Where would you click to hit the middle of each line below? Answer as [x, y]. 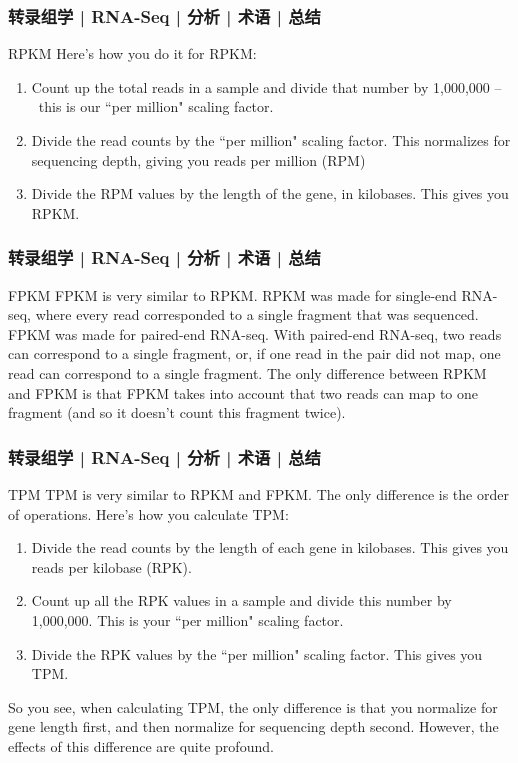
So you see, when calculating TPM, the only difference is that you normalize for [253, 706]
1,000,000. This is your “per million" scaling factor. [187, 619]
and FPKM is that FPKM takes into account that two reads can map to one [243, 392]
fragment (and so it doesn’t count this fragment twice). [177, 412]
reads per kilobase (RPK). [111, 566]
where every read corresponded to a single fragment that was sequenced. [257, 314]
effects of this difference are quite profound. [141, 745]
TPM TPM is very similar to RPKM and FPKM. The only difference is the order [258, 493]
